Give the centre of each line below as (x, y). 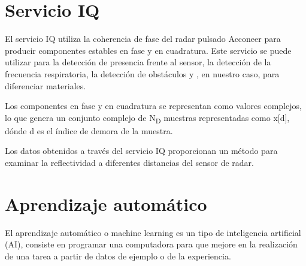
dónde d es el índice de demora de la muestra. (89, 130)
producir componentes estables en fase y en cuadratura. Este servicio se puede (148, 50)
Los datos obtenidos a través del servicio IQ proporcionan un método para (141, 151)
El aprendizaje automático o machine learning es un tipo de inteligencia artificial (153, 232)
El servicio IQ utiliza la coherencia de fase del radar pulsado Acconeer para (143, 39)
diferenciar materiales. (46, 85)
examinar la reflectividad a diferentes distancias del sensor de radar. (129, 162)
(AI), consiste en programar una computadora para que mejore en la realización (151, 244)
